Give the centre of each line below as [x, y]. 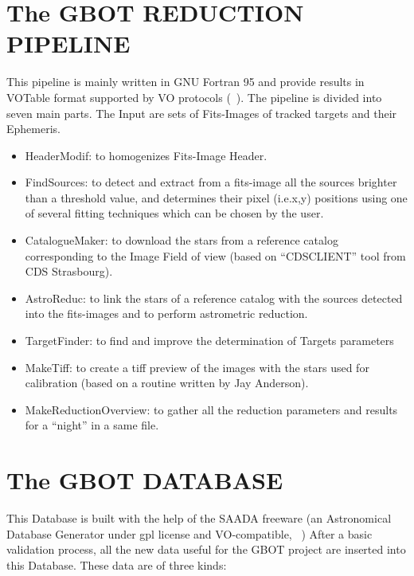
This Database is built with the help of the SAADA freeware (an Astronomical [199, 518]
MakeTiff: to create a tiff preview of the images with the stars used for [197, 367]
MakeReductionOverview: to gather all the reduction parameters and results [211, 409]
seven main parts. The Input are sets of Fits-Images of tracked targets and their [202, 113]
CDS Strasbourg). [69, 271]
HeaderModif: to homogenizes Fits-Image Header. [146, 155]
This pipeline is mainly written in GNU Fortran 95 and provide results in [186, 82]
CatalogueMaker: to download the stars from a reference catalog [182, 240]
